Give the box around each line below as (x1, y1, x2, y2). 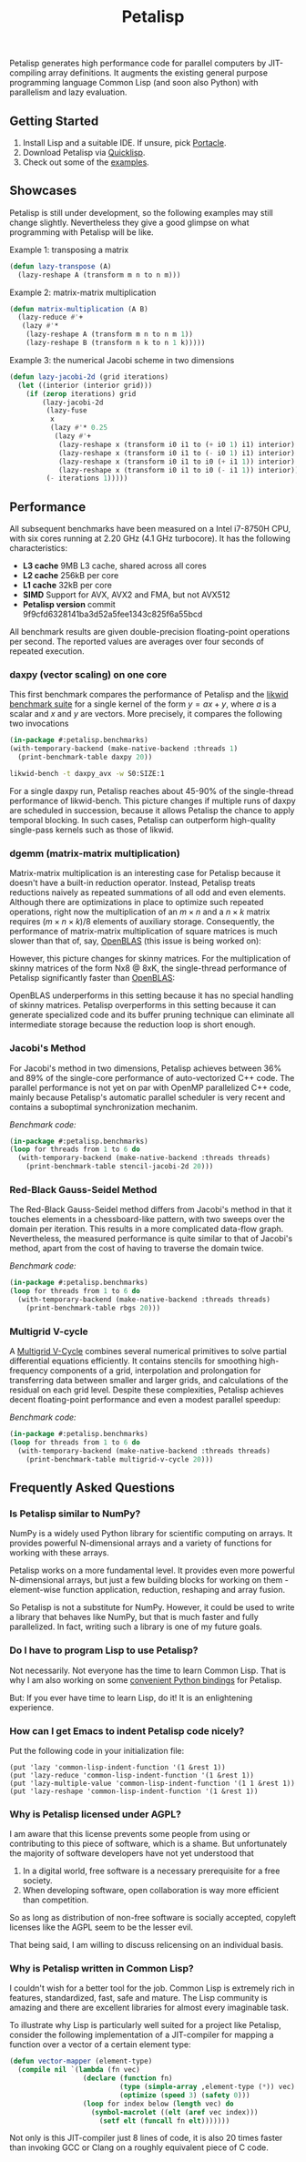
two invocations (9, 718, 69, 729)
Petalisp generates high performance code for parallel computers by (9, 57, 267, 69)
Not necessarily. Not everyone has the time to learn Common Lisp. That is (9, 1665, 287, 1676)
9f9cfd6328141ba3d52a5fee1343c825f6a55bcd (22, 608, 203, 620)
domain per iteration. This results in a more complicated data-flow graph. (9, 1223, 284, 1235)
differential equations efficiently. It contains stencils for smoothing (9, 1355, 258, 1367)
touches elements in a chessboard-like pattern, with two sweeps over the (9, 1214, 285, 1225)
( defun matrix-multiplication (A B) (9, 304, 148, 313)
